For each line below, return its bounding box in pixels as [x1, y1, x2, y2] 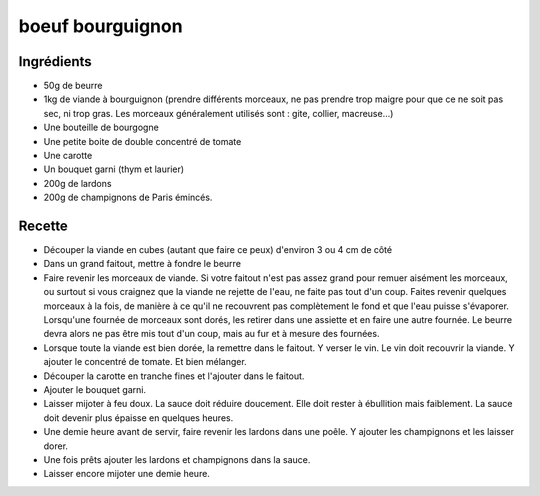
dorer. [43, 440, 69, 452]
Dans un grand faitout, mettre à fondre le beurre [43, 258, 242, 270]
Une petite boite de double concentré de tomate [43, 135, 242, 147]
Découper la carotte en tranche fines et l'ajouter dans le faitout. [43, 370, 305, 382]
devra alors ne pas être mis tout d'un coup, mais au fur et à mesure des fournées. [43, 328, 380, 340]
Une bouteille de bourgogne [43, 121, 159, 134]
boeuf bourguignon [18, 15, 184, 37]
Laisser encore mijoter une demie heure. [43, 468, 210, 480]
